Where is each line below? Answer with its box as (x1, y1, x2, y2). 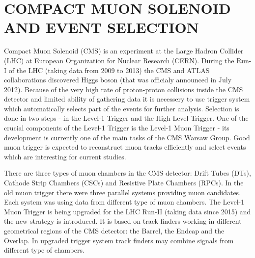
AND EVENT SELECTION (4, 17, 199, 37)
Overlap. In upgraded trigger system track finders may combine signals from (4, 235, 234, 245)
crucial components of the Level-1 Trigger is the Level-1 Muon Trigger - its (4, 123, 229, 133)
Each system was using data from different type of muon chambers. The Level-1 (4, 197, 245, 207)
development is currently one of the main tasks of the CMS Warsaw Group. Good (4, 132, 250, 142)
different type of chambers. (4, 245, 85, 255)
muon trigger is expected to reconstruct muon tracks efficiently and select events (4, 142, 246, 152)
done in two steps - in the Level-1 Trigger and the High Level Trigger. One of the (4, 113, 249, 123)
